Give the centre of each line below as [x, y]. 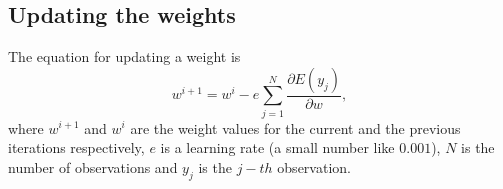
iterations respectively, [76, 147]
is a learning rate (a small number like [277, 147]
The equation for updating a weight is [124, 56]
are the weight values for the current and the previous [295, 127]
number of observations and [93, 166]
